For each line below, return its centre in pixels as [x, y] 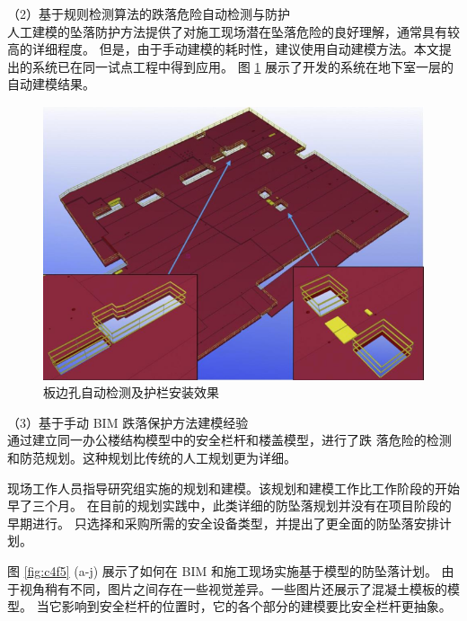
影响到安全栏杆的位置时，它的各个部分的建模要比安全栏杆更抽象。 [256, 606]
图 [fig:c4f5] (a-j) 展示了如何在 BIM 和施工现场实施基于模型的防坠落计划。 [222, 571]
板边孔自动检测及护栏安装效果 [131, 392]
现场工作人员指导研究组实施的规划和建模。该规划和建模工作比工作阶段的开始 [233, 488]
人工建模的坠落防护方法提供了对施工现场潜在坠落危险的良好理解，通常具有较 [233, 31]
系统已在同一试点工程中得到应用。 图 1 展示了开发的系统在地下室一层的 [242, 66]
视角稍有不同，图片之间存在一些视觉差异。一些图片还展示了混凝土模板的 [233, 588]
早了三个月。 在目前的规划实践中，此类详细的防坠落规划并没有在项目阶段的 [229, 506]
